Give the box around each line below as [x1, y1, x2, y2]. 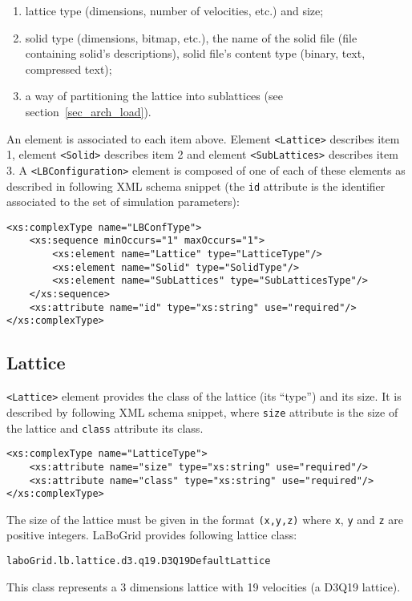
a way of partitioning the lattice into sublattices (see [25, 87, 283, 104]
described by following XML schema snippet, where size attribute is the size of [6, 403, 398, 420]
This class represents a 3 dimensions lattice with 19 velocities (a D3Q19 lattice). [6, 578, 401, 595]
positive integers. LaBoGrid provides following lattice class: [6, 526, 297, 543]
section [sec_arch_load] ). [25, 103, 151, 119]
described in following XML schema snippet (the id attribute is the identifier [6, 177, 386, 194]
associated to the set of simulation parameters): [6, 193, 240, 210]
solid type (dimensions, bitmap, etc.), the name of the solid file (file [25, 29, 357, 46]
